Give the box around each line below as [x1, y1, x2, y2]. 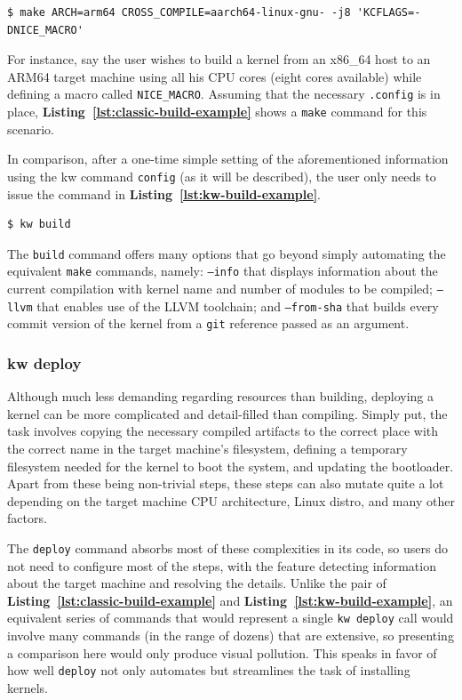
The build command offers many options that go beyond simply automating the [7, 244, 446, 262]
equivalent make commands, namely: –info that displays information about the [7, 261, 438, 280]
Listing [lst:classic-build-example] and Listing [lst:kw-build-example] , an [7, 591, 453, 609]
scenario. [7, 119, 55, 138]
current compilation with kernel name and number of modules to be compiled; [7, 279, 433, 298]
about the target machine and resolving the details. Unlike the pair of [7, 574, 386, 592]
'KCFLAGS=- [356, 6, 421, 19]
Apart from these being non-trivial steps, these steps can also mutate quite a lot [7, 474, 444, 493]
